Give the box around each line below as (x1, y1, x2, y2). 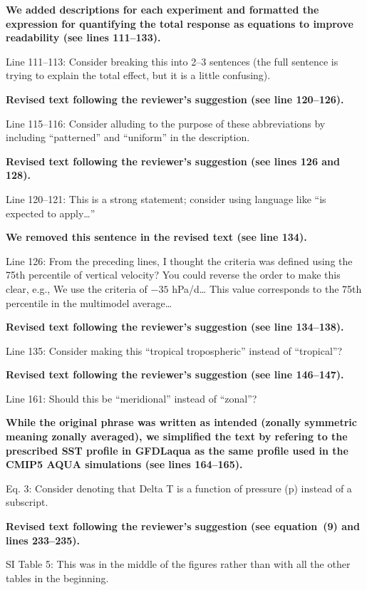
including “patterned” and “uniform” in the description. (6, 130, 250, 145)
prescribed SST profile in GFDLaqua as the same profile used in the (6, 442, 348, 457)
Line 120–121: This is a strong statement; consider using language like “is (6, 191, 326, 206)
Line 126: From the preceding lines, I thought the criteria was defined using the (6, 253, 353, 268)
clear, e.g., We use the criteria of (6, 281, 148, 296)
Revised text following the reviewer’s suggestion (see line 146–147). (6, 367, 344, 382)
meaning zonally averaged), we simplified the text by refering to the (6, 429, 348, 444)
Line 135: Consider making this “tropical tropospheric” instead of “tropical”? (6, 343, 343, 358)
